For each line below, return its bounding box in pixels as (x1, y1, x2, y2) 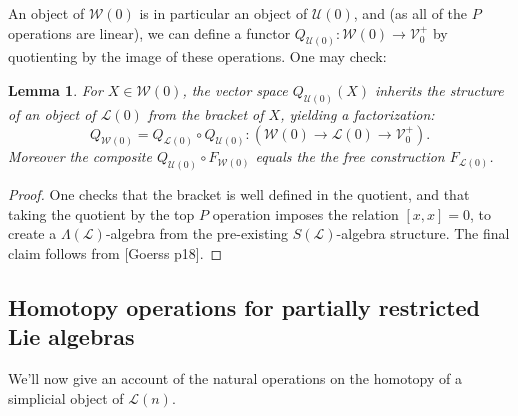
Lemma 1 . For (8, 80, 103, 101)
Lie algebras (8, 321, 135, 352)
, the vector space (182, 80, 288, 101)
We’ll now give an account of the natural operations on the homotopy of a (8, 368, 463, 389)
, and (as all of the (353, 3, 468, 23)
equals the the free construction (255, 146, 445, 167)
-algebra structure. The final (336, 223, 510, 244)
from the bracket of (147, 103, 264, 124)
